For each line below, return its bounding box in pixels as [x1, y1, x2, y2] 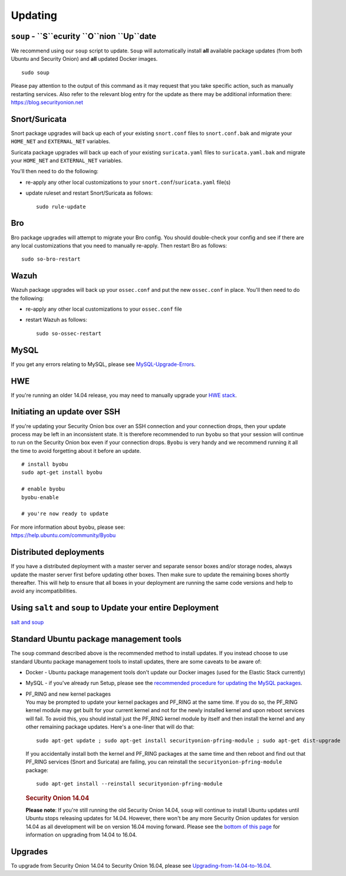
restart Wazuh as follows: [25, 316, 88, 324]
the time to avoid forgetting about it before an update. [11, 447, 141, 454]
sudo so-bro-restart [21, 256, 81, 262]
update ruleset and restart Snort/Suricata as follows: [25, 189, 153, 197]
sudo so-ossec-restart [36, 330, 102, 337]
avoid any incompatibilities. [11, 587, 77, 595]
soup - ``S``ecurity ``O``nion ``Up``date [11, 31, 157, 41]
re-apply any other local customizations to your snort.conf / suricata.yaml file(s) [25, 179, 231, 186]
